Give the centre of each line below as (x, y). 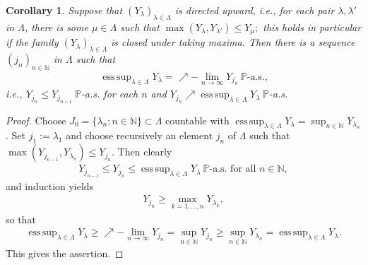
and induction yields (50, 185)
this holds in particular (312, 26)
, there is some (56, 26)
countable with (197, 120)
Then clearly (145, 152)
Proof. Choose (36, 120)
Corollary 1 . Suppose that (64, 10)
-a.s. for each (109, 94)
